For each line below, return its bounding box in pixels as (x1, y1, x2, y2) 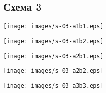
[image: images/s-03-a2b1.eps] (3, 52, 104, 60)
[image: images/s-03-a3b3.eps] (3, 82, 104, 89)
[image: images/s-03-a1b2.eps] (3, 37, 104, 45)
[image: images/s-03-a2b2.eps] (3, 67, 104, 75)
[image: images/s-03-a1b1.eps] (3, 23, 104, 30)
